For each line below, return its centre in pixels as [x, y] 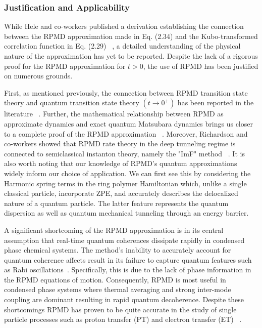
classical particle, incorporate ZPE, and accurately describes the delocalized [121, 193]
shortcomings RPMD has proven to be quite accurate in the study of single [120, 309]
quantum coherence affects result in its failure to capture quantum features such [128, 259]
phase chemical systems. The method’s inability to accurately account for [118, 250]
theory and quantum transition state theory [72, 102]
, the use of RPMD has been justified [201, 66]
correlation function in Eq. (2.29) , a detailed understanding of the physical [122, 46]
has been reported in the [216, 102]
